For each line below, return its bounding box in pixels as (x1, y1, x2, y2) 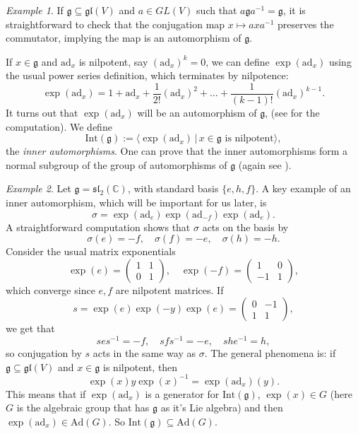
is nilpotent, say (78, 54, 148, 69)
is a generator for (145, 386, 220, 401)
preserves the (278, 16, 334, 31)
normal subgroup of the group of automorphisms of (6, 157, 227, 172)
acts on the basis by (202, 219, 289, 234)
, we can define (205, 54, 270, 69)
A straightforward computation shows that (6, 219, 191, 234)
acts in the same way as (93, 346, 196, 360)
